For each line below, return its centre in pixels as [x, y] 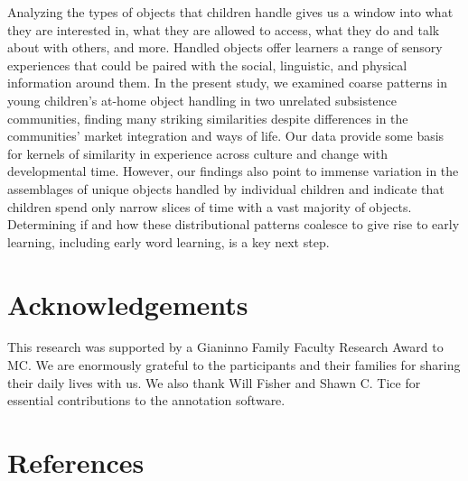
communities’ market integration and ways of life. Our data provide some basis [226, 136]
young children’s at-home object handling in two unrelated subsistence [202, 100]
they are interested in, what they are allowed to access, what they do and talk [224, 29]
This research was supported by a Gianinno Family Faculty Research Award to [225, 347]
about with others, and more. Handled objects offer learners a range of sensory [225, 47]
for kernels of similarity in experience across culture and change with [197, 153]
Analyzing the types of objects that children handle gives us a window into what [230, 12]
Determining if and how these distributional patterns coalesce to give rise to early [234, 224]
